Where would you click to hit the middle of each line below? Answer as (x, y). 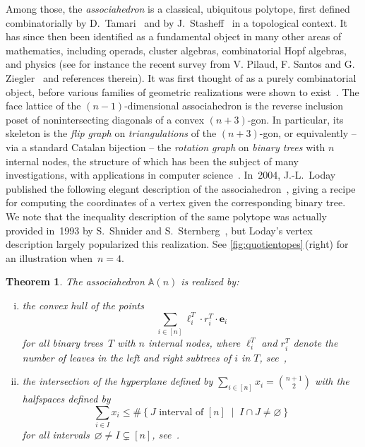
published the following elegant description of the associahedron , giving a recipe (181, 188)
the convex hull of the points (83, 305)
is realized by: (210, 281)
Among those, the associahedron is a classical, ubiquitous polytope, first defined (178, 8)
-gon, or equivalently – (308, 133)
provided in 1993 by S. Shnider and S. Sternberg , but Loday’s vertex (159, 230)
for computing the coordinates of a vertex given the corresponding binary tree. (176, 202)
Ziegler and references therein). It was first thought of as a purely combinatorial (181, 77)
